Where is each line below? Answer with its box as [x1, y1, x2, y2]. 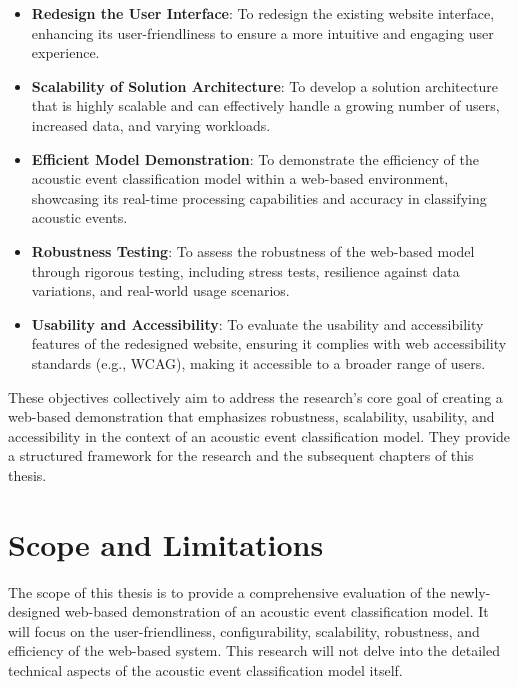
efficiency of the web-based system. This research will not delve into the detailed [8, 640, 500, 661]
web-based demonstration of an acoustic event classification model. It [64, 601, 489, 622]
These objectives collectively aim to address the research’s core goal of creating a [8, 386, 503, 407]
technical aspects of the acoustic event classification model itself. [8, 659, 403, 680]
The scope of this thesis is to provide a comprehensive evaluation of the [8, 581, 446, 602]
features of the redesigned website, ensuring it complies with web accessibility [31, 333, 507, 354]
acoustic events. [31, 207, 128, 228]
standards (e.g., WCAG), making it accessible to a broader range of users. [31, 352, 486, 373]
